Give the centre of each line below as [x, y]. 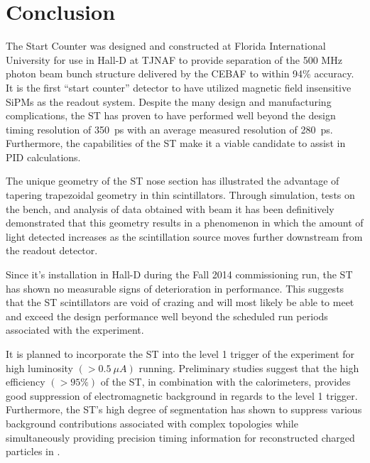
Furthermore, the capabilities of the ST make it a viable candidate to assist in [176, 143]
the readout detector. [52, 250]
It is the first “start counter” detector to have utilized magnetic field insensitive [179, 87]
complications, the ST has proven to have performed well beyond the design [171, 115]
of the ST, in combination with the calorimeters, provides [225, 382]
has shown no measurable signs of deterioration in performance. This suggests [175, 288]
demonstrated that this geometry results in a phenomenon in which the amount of [185, 223]
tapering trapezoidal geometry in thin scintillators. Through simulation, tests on [180, 195]
